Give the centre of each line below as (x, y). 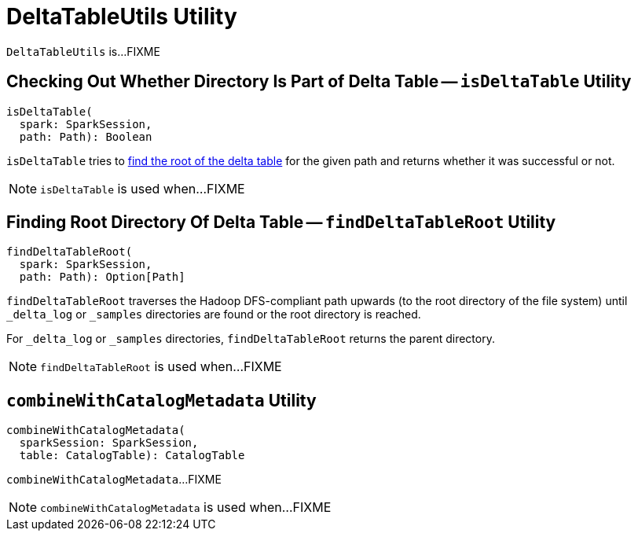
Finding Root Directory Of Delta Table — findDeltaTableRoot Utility (281, 223)
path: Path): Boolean (86, 136)
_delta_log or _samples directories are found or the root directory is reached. (214, 314)
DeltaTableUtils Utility (122, 17)
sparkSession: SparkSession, (109, 443)
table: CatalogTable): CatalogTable (132, 456)
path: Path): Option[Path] (102, 277)
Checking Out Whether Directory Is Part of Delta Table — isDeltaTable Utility (319, 82)
